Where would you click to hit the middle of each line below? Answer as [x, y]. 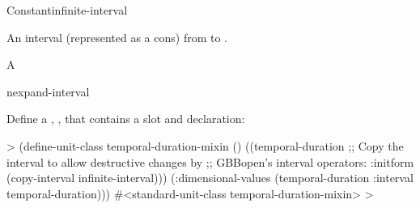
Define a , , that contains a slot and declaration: [126, 119]
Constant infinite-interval [67, 10]
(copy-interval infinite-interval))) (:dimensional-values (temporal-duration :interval [210, 178]
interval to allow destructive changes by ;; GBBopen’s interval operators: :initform [210, 161]
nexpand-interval [48, 91]
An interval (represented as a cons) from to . [117, 37]
